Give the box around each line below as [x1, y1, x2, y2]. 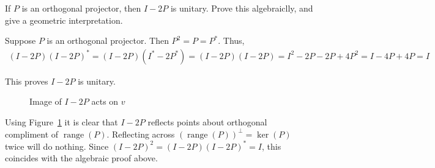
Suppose [5, 34, 36, 47]
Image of [29, 95, 62, 108]
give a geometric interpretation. [5, 13, 123, 26]
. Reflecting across [106, 127, 175, 140]
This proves [5, 74, 48, 87]
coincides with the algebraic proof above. [5, 152, 158, 164]
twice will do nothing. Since [5, 139, 109, 152]
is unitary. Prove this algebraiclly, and [170, 2, 313, 14]
